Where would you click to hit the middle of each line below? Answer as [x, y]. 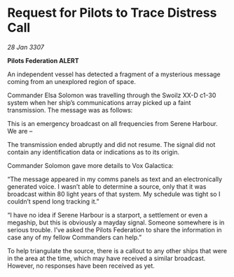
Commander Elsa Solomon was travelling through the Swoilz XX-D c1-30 [112, 95]
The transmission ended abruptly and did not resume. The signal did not [111, 144]
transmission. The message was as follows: [70, 110]
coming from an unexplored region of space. [72, 81]
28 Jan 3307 [26, 47]
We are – [20, 131]
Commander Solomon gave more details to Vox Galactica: [90, 165]
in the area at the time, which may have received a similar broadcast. [106, 258]
